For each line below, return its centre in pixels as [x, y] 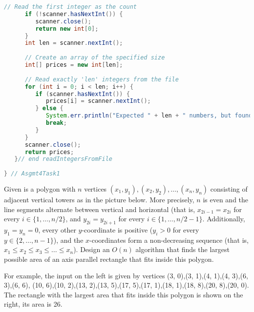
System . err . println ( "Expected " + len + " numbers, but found [149, 116]
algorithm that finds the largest [182, 249]
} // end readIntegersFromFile [63, 159]
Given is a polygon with [40, 189]
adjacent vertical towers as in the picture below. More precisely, [99, 199]
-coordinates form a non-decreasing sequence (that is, [169, 240]
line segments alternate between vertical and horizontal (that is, [100, 209]
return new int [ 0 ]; [67, 29]
